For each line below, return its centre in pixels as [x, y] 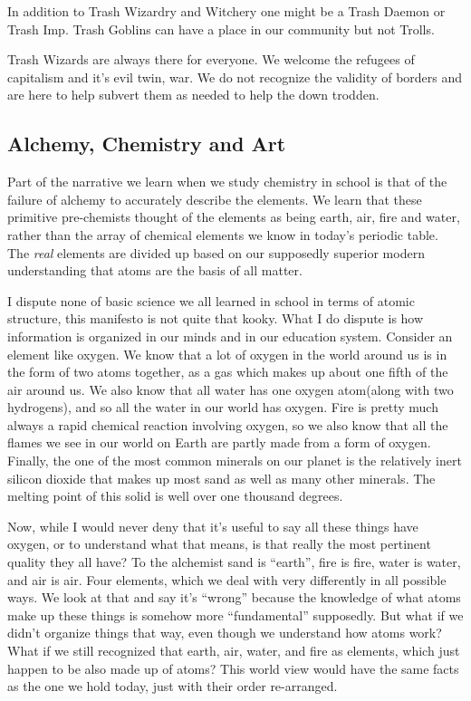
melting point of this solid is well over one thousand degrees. [175, 496]
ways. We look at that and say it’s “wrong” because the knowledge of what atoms [234, 597]
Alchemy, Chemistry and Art [147, 144]
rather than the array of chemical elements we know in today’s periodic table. [223, 234]
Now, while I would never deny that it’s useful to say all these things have [213, 526]
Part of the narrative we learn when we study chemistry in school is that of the [227, 182]
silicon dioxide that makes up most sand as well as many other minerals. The [221, 478]
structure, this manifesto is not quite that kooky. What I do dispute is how [216, 318]
